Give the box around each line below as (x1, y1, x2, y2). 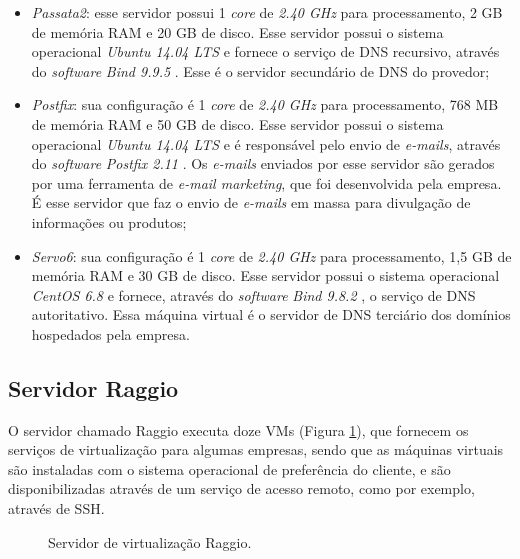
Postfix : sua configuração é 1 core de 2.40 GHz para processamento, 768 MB (31, 94, 499, 115)
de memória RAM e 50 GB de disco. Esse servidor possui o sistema (31, 113, 444, 134)
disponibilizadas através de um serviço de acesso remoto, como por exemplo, (8, 478, 475, 499)
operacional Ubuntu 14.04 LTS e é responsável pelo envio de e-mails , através (31, 133, 501, 154)
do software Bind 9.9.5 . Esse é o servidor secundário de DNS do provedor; (31, 60, 490, 81)
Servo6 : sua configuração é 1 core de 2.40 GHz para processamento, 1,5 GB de (31, 245, 512, 266)
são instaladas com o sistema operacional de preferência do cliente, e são (8, 458, 451, 479)
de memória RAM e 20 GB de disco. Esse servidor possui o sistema (31, 21, 444, 42)
